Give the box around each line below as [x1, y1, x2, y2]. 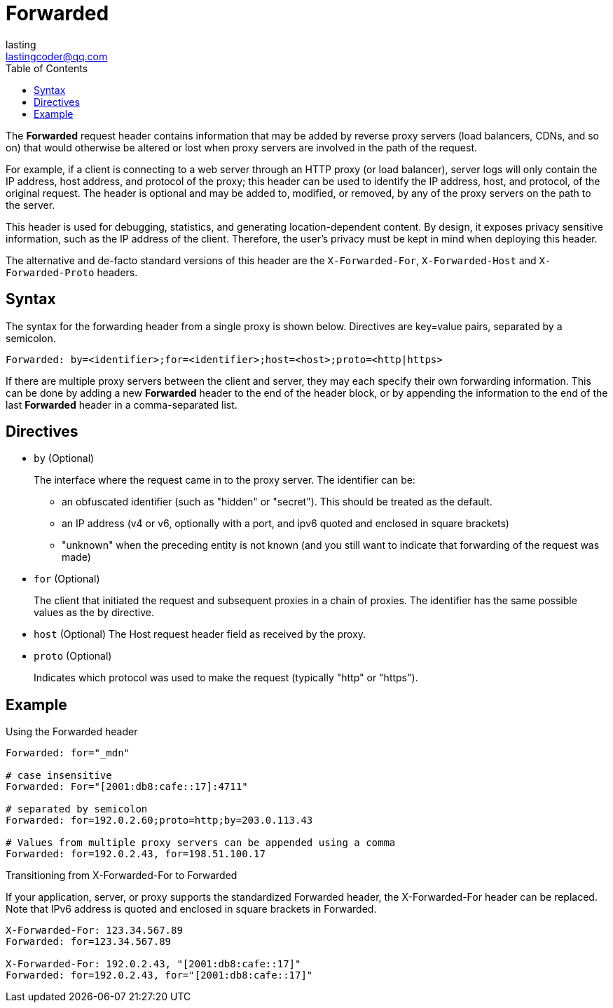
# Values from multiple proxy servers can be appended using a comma [6, 837, 396, 849]
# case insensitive [6, 770, 112, 782]
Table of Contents [6, 62, 88, 74]
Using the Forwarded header [6, 726, 138, 738]
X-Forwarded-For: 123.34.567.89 [6, 925, 183, 937]
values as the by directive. [34, 606, 154, 619]
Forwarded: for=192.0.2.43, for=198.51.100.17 [6, 848, 266, 860]
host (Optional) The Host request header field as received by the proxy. [34, 628, 366, 641]
